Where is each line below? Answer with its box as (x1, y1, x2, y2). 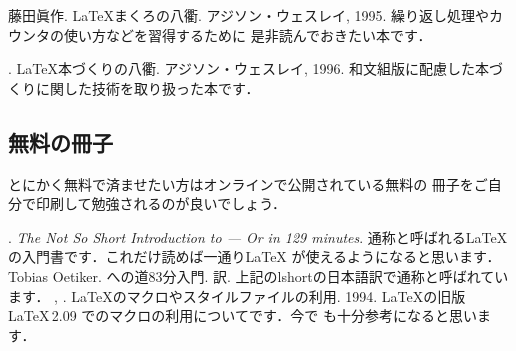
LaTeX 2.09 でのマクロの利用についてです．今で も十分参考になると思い (8, 305, 477, 326)
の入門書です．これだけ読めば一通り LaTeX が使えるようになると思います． (8, 246, 501, 267)
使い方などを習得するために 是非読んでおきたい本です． (63, 24, 432, 45)
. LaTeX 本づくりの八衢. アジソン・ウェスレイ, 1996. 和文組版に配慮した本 (8, 58, 490, 79)
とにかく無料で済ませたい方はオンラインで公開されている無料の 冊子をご (8, 173, 488, 194)
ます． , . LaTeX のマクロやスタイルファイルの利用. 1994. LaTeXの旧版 (8, 285, 466, 306)
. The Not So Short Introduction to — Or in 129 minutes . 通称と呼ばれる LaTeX (8, 226, 508, 247)
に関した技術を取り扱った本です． (35, 77, 260, 98)
